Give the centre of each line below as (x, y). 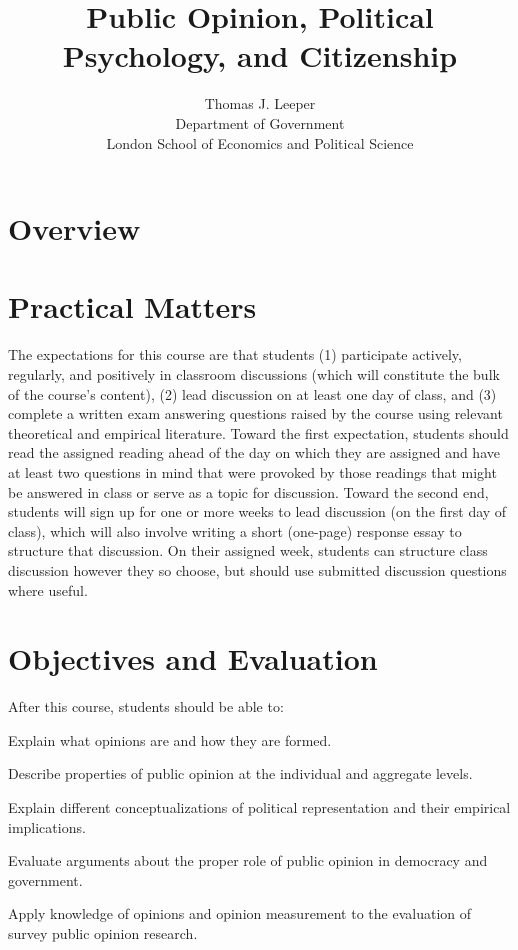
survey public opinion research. (103, 933)
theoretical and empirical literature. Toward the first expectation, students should (258, 432)
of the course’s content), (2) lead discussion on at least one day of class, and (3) (252, 393)
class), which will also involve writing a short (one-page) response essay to (235, 530)
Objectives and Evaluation (193, 658)
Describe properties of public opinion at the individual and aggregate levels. (240, 773)
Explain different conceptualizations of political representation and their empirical (259, 807)
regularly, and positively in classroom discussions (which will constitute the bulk (254, 374)
